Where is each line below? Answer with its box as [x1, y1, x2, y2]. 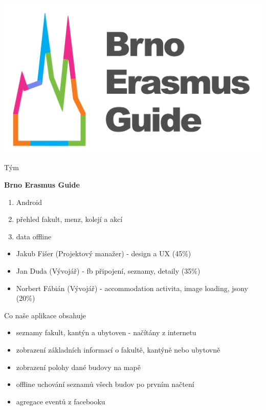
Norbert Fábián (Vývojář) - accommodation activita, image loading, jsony [16, 282, 248, 293]
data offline [16, 231, 52, 241]
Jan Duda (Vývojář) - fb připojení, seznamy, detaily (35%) [16, 265, 201, 276]
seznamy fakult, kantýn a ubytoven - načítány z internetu [16, 327, 196, 338]
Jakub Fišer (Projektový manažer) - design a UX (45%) [16, 248, 191, 259]
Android [16, 196, 42, 207]
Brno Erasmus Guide [4, 179, 80, 190]
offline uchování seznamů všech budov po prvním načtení [16, 379, 194, 389]
